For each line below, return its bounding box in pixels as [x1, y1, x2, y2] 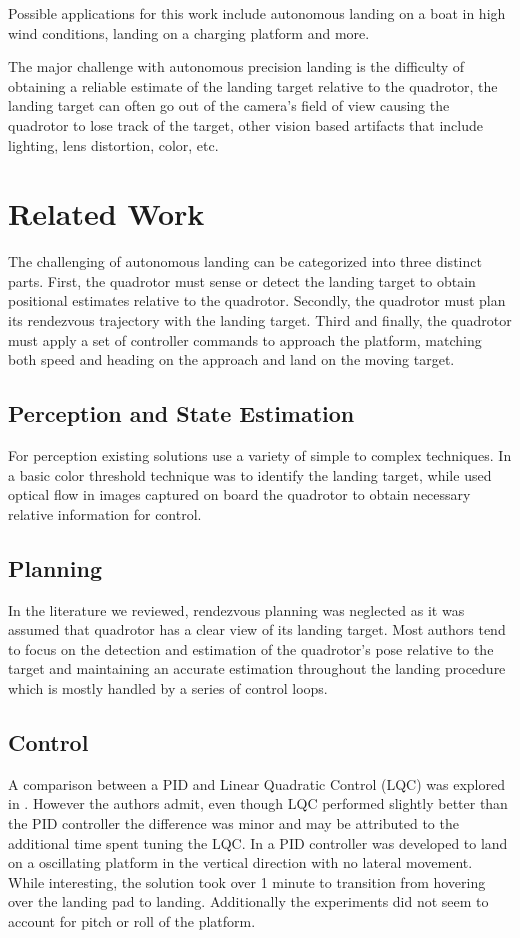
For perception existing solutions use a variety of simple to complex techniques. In [8, 445, 512, 466]
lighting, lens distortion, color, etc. [8, 134, 219, 155]
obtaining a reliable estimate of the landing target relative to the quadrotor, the [8, 75, 498, 96]
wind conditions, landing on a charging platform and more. [8, 22, 370, 43]
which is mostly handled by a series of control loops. [8, 678, 328, 698]
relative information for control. [8, 503, 202, 524]
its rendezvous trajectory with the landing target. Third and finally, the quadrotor [8, 310, 512, 331]
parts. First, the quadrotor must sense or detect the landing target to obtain [8, 270, 476, 291]
